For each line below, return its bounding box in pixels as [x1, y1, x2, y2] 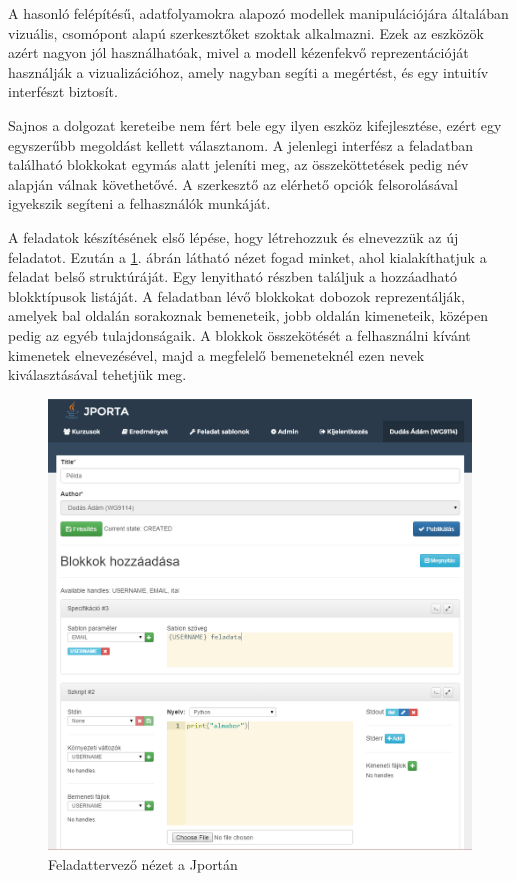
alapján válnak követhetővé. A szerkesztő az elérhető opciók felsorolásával [8, 173, 458, 194]
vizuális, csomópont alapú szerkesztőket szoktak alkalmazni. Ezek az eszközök [8, 22, 484, 43]
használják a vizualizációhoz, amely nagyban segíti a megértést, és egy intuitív [8, 61, 489, 82]
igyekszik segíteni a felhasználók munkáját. [8, 193, 271, 214]
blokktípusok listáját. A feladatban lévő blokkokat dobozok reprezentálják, [8, 285, 465, 306]
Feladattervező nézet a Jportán [48, 854, 238, 875]
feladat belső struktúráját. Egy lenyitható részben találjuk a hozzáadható [8, 266, 457, 287]
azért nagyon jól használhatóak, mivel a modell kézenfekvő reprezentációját [8, 42, 469, 63]
